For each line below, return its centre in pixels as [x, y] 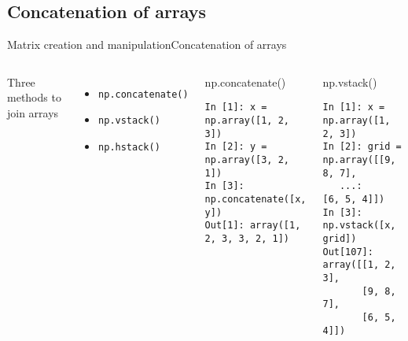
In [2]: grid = [362, 147]
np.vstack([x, [359, 226]
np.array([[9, [359, 160]
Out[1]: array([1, [253, 226]
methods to [34, 97]
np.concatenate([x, [255, 199]
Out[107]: [348, 252]
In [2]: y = [236, 147]
